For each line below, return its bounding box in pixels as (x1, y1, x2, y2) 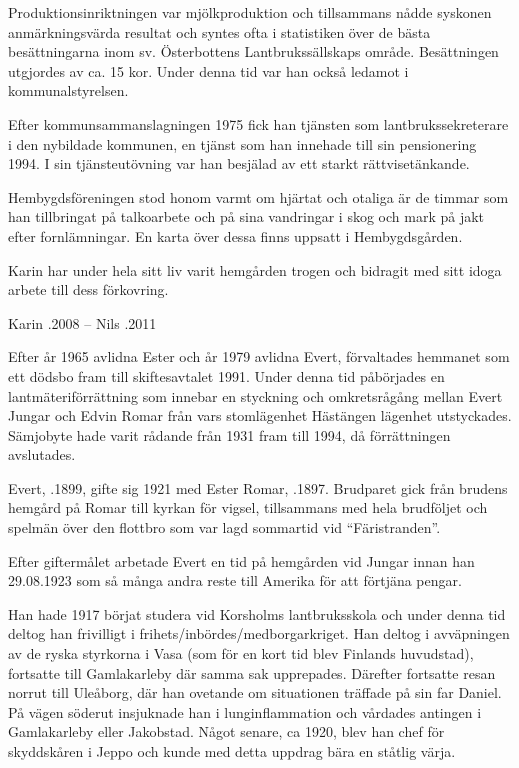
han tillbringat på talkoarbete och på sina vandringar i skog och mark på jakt (8, 206, 485, 227)
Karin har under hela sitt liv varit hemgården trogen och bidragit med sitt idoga (8, 259, 502, 280)
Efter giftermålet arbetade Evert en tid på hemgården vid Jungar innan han (8, 550, 475, 571)
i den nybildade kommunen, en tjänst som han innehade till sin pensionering (8, 133, 477, 154)
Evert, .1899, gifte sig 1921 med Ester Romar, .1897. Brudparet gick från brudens (8, 477, 508, 498)
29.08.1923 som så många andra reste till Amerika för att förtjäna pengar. (8, 570, 462, 591)
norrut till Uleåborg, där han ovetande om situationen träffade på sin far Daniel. (8, 682, 502, 703)
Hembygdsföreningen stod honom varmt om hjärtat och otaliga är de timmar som (8, 186, 509, 207)
